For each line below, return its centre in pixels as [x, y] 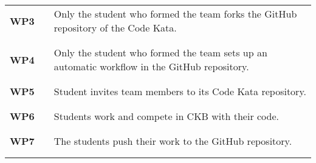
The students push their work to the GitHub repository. [173, 141]
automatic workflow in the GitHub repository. [151, 66]
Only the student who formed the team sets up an [160, 52]
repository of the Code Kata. [115, 28]
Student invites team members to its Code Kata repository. [180, 91]
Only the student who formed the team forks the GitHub [175, 14]
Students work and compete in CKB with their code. [166, 116]
